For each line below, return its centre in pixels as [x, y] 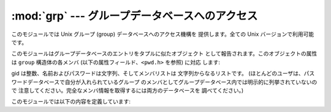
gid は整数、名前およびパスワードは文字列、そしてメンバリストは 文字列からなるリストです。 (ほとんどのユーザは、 [158, 74]
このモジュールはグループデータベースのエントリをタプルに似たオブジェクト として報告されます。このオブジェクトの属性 [164, 54]
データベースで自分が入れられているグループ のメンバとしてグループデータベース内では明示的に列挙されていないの [172, 82]
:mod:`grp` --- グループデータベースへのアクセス [135, 16]
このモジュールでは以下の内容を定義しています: [71, 102]
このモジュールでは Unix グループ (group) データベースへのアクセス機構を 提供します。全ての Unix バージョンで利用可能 [163, 34]
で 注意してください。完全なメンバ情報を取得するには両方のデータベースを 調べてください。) [127, 90]
